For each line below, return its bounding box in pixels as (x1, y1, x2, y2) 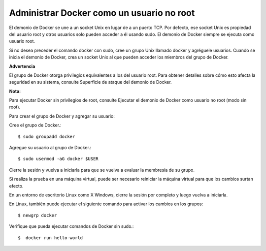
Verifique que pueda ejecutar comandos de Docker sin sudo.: (9, 223, 134, 229)
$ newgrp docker (18, 212, 57, 218)
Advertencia (9, 63, 35, 69)
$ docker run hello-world (18, 235, 83, 241)
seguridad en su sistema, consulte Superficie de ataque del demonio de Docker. (9, 79, 172, 85)
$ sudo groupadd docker (18, 133, 75, 139)
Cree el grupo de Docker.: (9, 122, 62, 128)
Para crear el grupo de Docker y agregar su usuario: (9, 113, 115, 119)
